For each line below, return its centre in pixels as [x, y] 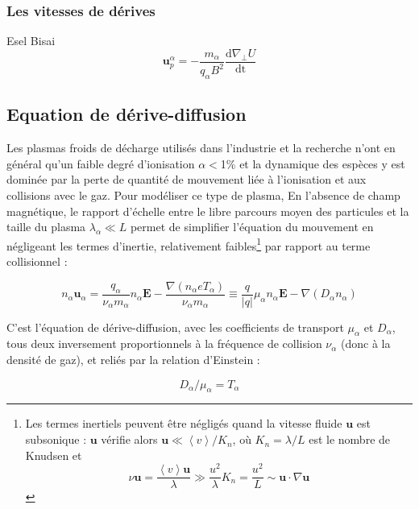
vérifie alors [129, 439]
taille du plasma [46, 227]
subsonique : [56, 439]
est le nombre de [350, 439]
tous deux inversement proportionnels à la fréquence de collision [164, 343]
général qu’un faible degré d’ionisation [101, 163]
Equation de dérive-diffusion [127, 114]
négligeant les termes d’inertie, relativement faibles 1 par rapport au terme [189, 244]
